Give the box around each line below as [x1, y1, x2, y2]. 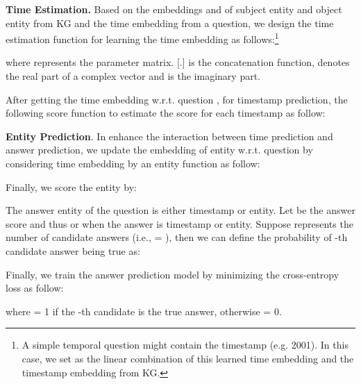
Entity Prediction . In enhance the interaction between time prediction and [6, 128, 333, 143]
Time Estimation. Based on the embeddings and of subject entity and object [6, 2, 342, 16]
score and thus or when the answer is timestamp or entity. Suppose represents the [6, 216, 353, 231]
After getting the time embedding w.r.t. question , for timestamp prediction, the [6, 92, 348, 106]
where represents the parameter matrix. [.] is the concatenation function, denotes [6, 55, 350, 69]
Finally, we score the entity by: [6, 179, 137, 194]
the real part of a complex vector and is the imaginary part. [6, 69, 260, 83]
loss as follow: [6, 281, 64, 295]
